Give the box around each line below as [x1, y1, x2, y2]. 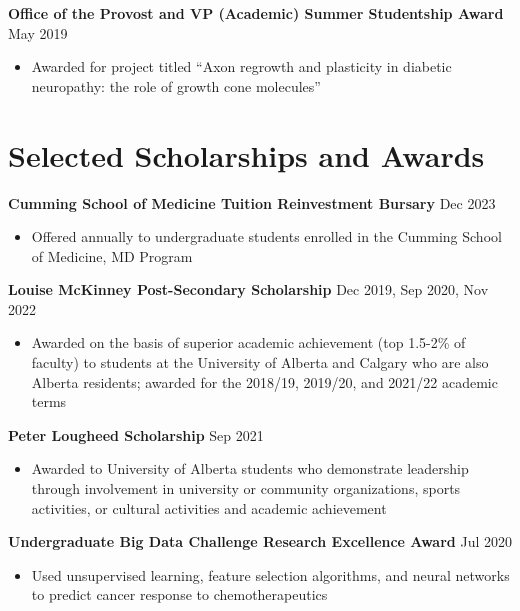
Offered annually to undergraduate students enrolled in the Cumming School [31, 226, 502, 247]
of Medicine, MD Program [31, 245, 193, 266]
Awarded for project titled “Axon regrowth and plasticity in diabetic [31, 56, 452, 77]
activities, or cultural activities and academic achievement [31, 497, 387, 518]
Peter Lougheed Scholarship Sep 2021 [8, 424, 264, 445]
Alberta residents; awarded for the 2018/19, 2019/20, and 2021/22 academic [31, 371, 498, 392]
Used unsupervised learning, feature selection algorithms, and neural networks [31, 564, 510, 585]
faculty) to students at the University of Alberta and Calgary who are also [31, 352, 489, 373]
